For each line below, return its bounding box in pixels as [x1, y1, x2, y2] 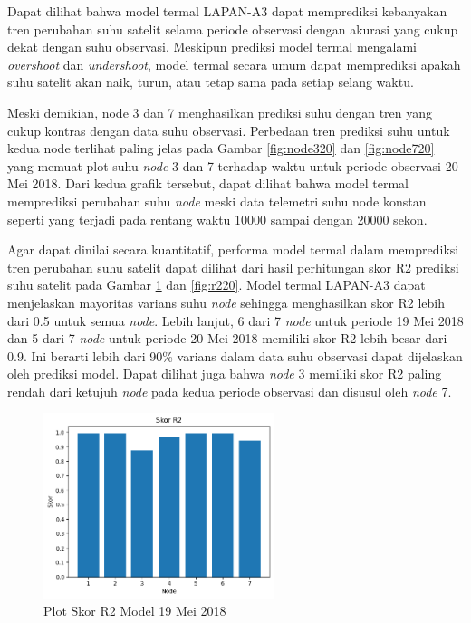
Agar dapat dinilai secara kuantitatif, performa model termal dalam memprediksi [7, 240, 459, 259]
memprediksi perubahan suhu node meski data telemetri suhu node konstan [7, 191, 427, 210]
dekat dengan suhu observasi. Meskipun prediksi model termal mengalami [7, 37, 418, 56]
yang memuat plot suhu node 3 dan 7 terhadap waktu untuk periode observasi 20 [7, 156, 458, 175]
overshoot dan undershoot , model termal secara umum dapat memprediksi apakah [7, 54, 461, 73]
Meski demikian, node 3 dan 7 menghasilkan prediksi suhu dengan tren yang [7, 102, 433, 121]
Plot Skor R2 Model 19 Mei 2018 [43, 601, 226, 620]
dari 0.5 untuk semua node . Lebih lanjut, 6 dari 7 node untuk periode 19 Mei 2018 [7, 311, 464, 330]
